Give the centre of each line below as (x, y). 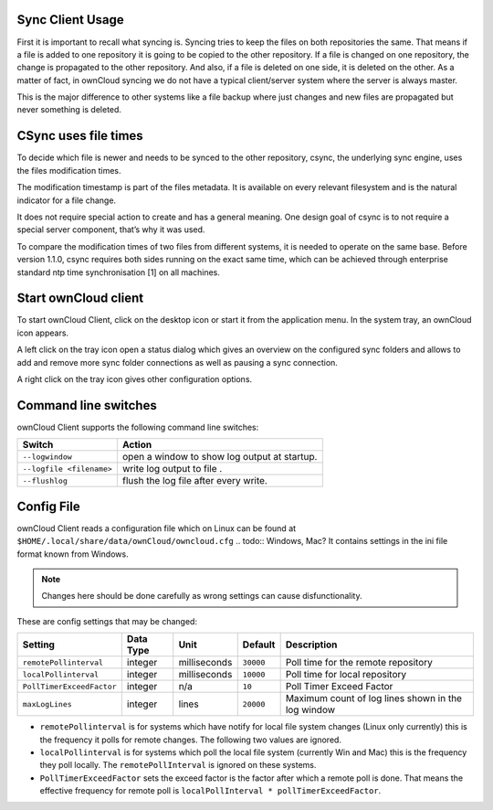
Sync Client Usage (71, 20)
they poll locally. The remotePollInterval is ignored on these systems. (178, 765)
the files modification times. (69, 170)
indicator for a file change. (67, 200)
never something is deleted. (69, 110)
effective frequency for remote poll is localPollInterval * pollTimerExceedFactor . (210, 791)
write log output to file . (172, 469)
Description (311, 645)
